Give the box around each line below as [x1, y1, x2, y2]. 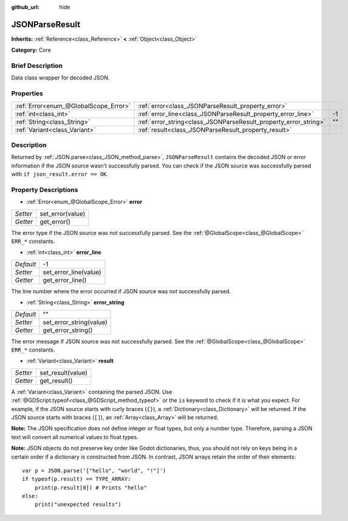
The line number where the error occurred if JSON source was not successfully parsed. [11, 287, 231, 295]
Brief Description [11, 61, 63, 70]
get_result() [39, 376, 73, 385]
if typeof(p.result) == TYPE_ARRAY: [22, 475, 131, 483]
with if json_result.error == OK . [11, 171, 109, 178]
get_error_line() [43, 276, 87, 284]
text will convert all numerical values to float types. [11, 433, 139, 440]
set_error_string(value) [43, 318, 107, 326]
